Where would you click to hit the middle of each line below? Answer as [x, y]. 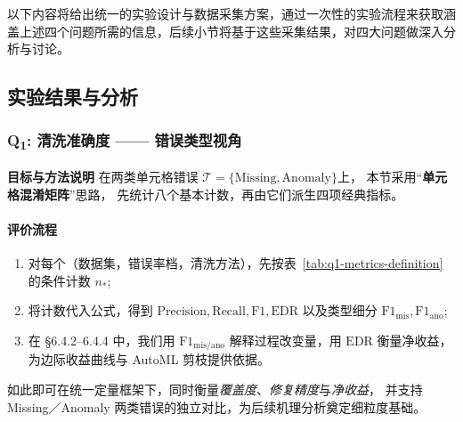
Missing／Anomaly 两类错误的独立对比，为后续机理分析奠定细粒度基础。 [217, 406]
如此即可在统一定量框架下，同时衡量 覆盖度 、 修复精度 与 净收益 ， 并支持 [215, 390]
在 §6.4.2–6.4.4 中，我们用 [102, 340]
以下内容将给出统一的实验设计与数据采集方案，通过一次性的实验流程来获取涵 [231, 13]
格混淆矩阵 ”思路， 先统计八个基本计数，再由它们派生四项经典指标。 [206, 194]
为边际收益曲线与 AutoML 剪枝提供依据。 [149, 359]
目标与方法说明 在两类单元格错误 [103, 177]
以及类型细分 [340, 310]
